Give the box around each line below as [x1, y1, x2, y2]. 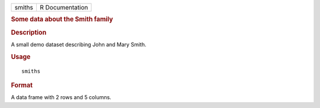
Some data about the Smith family [11, 15, 113, 24]
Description [11, 28, 47, 37]
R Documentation [39, 4, 88, 11]
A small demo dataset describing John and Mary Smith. [11, 41, 146, 48]
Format [11, 81, 33, 89]
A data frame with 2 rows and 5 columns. [11, 94, 112, 101]
